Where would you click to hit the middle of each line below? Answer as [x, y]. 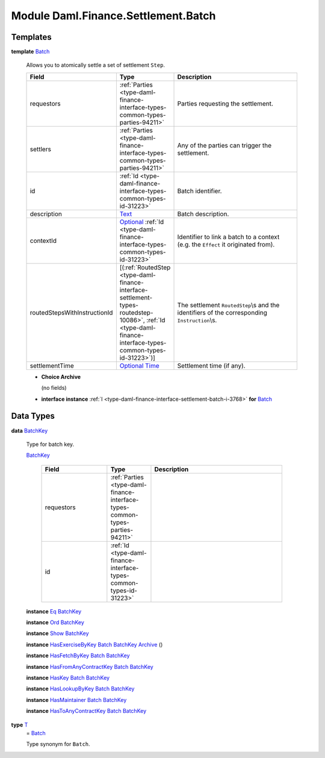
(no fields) [54, 388]
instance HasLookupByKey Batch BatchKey [80, 689]
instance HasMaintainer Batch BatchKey [76, 700]
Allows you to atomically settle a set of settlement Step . [96, 65]
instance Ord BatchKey [55, 622]
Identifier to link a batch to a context [228, 237]
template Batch [30, 52]
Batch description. [203, 214]
